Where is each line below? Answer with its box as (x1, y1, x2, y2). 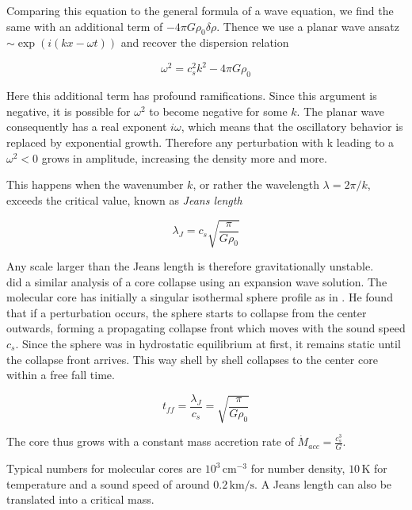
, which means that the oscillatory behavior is (181, 118, 403, 135)
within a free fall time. (6, 366, 115, 383)
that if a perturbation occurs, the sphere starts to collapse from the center (6, 304, 367, 320)
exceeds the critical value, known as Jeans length (6, 191, 242, 208)
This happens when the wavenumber (6, 176, 184, 193)
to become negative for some (149, 102, 288, 119)
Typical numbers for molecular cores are (6, 460, 202, 477)
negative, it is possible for (6, 102, 131, 119)
